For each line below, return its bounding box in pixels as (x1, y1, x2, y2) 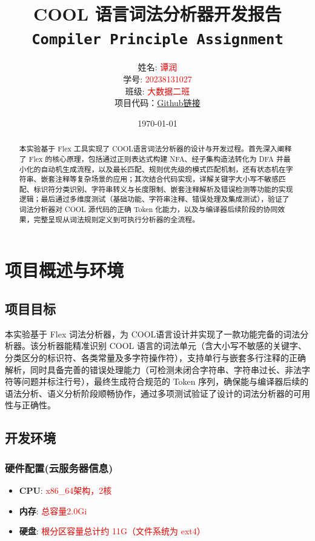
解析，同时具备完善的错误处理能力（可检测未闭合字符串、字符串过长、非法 (5, 363, 302, 376)
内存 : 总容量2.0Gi (19, 504, 87, 517)
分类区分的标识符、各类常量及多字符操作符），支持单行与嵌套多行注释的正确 (5, 351, 306, 364)
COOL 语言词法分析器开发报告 (33, 1, 282, 26)
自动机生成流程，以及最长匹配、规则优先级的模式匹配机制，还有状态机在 (41, 164, 286, 174)
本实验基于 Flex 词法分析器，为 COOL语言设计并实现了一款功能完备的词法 (5, 327, 300, 340)
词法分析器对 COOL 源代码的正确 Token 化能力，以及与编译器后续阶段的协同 (19, 204, 278, 214)
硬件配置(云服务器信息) (5, 460, 113, 475)
